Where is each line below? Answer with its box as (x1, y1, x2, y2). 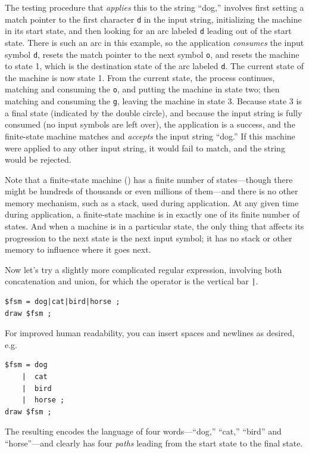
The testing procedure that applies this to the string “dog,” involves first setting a (5, 1, 304, 13)
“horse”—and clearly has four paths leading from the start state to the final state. (5, 437, 303, 449)
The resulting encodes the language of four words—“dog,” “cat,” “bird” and (5, 425, 282, 438)
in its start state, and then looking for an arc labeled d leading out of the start (5, 24, 292, 37)
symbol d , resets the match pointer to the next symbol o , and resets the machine (5, 48, 299, 60)
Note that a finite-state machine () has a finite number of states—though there (5, 173, 293, 185)
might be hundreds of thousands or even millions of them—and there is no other (5, 185, 298, 197)
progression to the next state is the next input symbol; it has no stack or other (5, 231, 292, 244)
